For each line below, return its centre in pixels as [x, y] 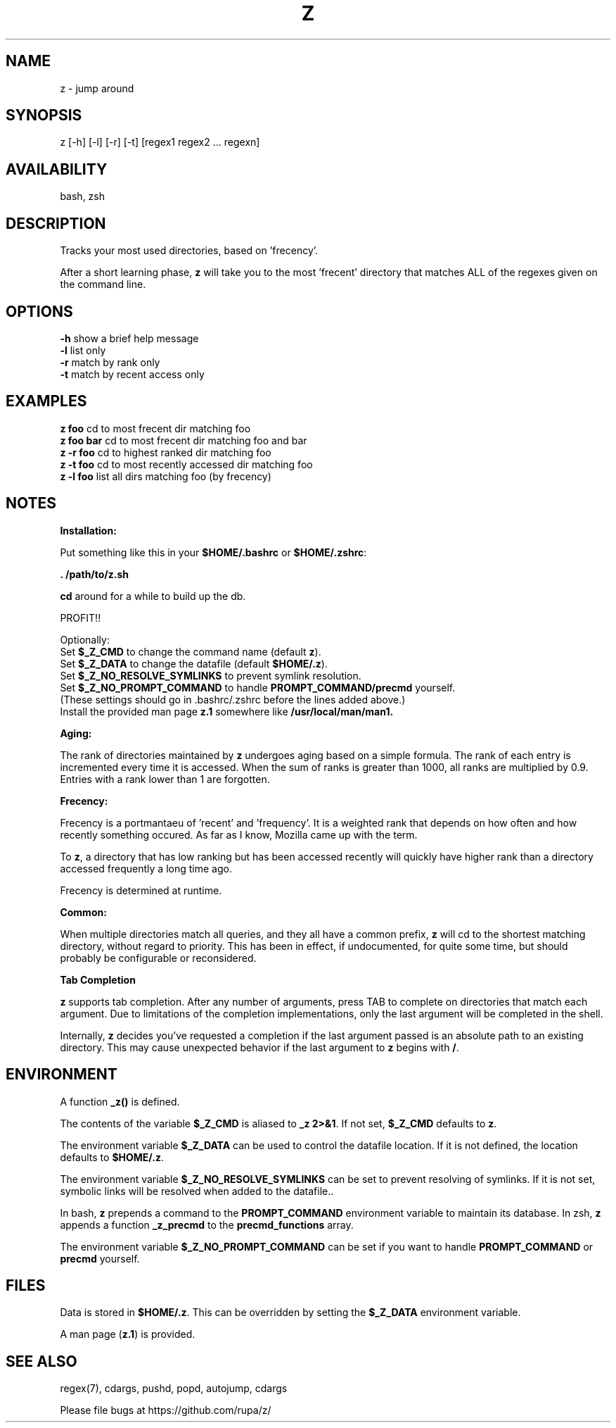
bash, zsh [82, 196]
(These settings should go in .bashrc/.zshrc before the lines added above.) [233, 699]
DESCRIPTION [56, 223]
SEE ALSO [41, 1361]
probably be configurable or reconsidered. [158, 958]
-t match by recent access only [132, 374]
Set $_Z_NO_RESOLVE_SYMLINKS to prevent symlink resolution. [211, 675]
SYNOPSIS [44, 115]
